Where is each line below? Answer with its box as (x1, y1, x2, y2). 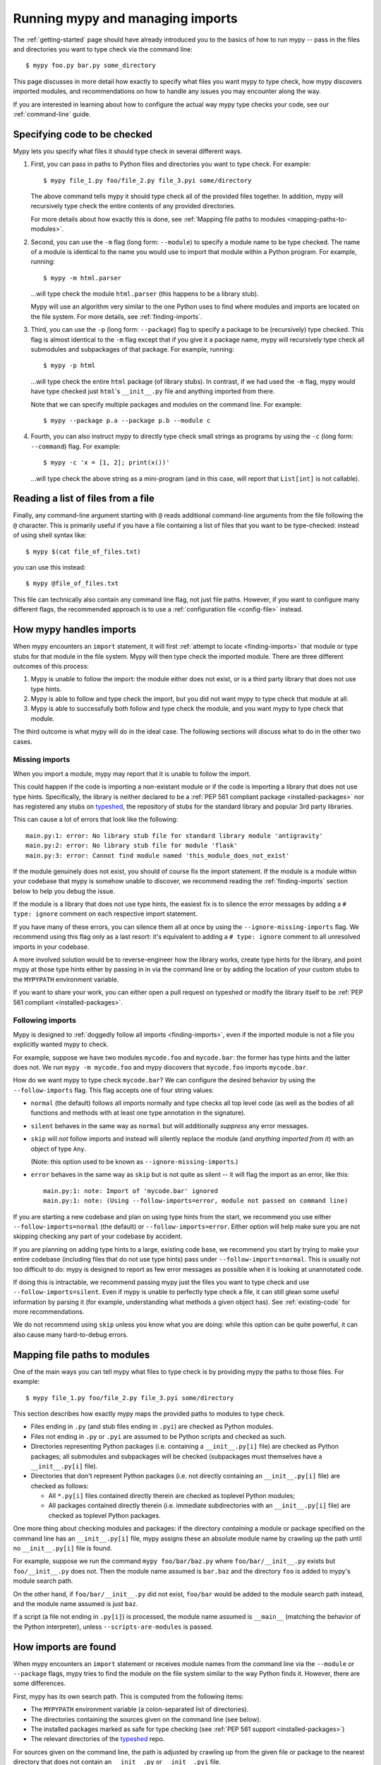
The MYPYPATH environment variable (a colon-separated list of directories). (30, 1705, 249, 1713)
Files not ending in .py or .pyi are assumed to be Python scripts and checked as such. (30, 1432, 286, 1440)
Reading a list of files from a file (13, 493, 155, 505)
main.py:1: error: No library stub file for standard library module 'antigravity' (25, 832, 324, 839)
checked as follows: (30, 1481, 89, 1490)
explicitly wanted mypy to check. (13, 1040, 109, 1048)
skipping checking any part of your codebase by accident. (13, 1232, 183, 1240)
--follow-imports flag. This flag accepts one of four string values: (13, 1086, 214, 1094)
